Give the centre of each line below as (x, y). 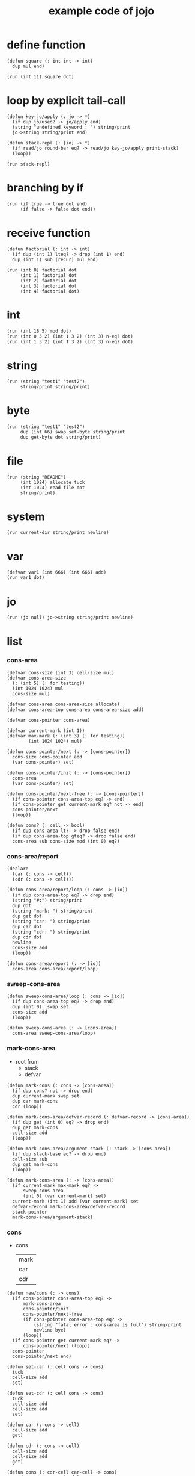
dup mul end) (28, 66)
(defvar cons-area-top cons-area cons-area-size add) (76, 709)
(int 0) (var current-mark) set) (64, 1196)
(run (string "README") (37, 477)
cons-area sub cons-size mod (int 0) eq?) (66, 841)
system (26, 516)
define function (46, 45)
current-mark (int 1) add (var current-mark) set (75, 1201)
